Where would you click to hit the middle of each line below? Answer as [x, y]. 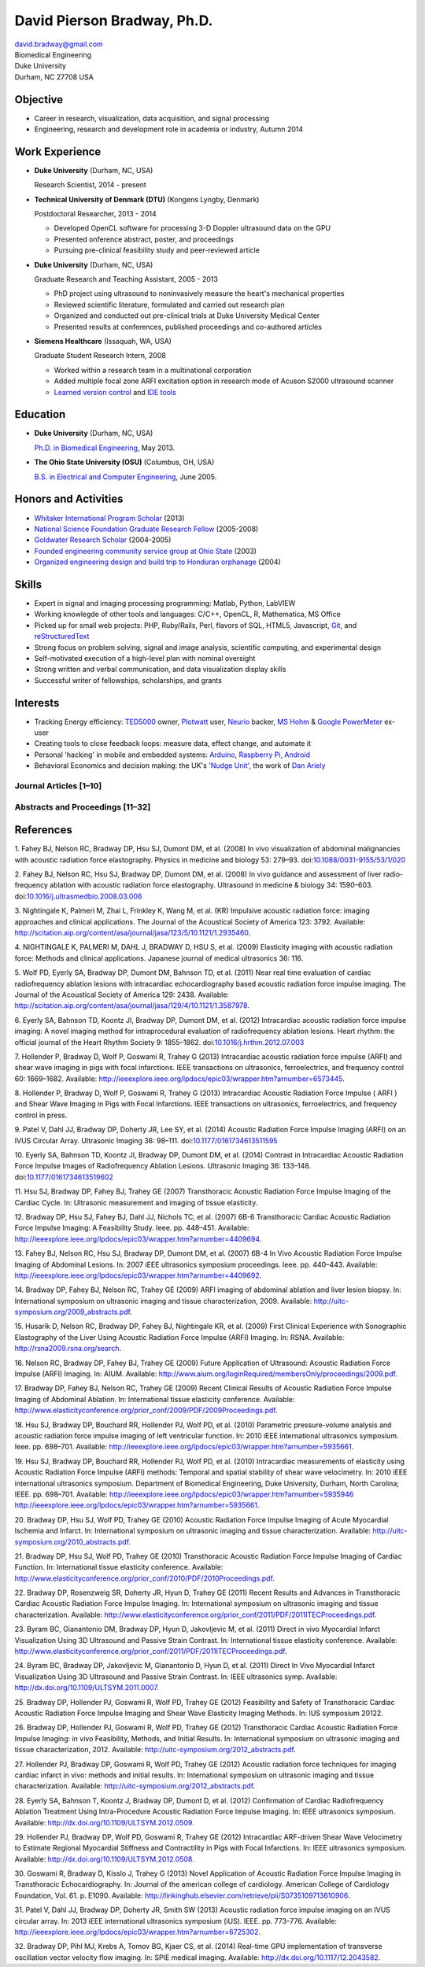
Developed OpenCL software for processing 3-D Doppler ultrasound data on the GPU [192, 228]
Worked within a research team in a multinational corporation [153, 370]
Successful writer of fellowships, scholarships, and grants [128, 680]
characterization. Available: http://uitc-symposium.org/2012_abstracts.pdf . [135, 1786]
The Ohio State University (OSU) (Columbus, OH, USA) [124, 462]
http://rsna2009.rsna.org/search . [68, 1349]
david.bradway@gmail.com [59, 44]
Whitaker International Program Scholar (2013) [109, 518]
